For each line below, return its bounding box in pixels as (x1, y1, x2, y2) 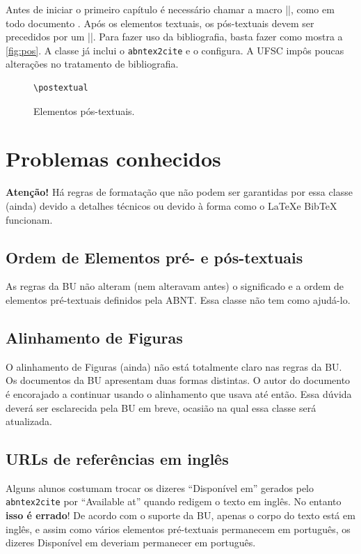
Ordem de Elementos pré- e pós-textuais (6, 246, 303, 268)
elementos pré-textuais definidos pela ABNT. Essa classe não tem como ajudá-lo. (6, 292, 351, 307)
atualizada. (6, 414, 52, 429)
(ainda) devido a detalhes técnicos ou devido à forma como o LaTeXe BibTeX (6, 198, 337, 213)
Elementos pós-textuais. (33, 103, 135, 118)
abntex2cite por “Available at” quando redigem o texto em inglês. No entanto (6, 494, 342, 509)
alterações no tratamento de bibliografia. (6, 56, 179, 71)
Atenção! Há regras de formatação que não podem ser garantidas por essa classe (6, 185, 353, 199)
